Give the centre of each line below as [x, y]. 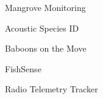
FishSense [23, 68]
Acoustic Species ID [42, 28]
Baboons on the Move [46, 48]
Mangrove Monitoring [45, 7]
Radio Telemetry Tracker [51, 89]
